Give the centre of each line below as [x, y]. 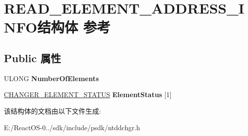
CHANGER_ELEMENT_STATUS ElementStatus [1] [88, 94]
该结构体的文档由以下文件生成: [52, 110]
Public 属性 [33, 58]
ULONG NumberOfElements [51, 78]
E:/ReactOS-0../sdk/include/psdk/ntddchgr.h [72, 127]
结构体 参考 [74, 27]
